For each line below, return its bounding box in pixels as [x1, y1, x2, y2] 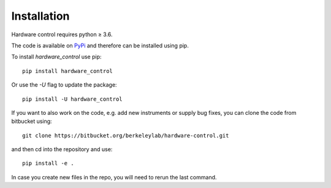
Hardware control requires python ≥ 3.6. [11, 31, 113, 38]
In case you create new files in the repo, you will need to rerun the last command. [11, 173, 217, 181]
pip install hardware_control [22, 68, 113, 74]
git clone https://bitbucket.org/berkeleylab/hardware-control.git [22, 132, 229, 139]
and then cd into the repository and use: [11, 146, 113, 153]
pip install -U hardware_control [22, 95, 123, 103]
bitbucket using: [11, 117, 52, 125]
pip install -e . [22, 160, 74, 167]
